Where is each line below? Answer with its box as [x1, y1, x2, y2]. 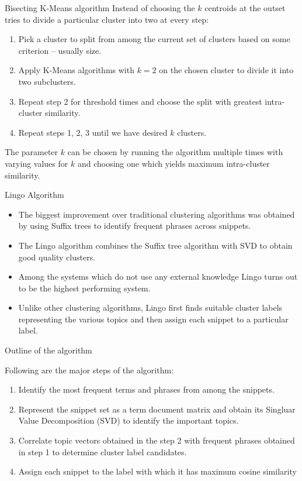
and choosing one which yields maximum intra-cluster [77, 157, 270, 169]
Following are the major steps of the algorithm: [5, 363, 174, 376]
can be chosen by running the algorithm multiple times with [67, 146, 283, 158]
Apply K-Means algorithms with [18, 64, 134, 76]
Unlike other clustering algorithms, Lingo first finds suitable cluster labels [18, 301, 283, 314]
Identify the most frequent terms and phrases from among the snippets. [18, 383, 275, 396]
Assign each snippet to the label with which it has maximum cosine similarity [18, 465, 297, 477]
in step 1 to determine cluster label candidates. [18, 445, 187, 458]
